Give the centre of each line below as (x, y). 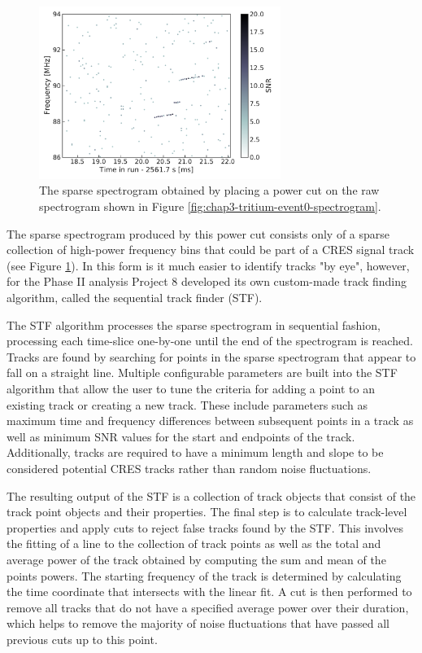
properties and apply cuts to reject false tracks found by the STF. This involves (205, 527)
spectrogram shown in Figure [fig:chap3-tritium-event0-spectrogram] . (210, 206)
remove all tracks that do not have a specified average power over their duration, (208, 607)
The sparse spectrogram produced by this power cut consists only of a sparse (198, 233)
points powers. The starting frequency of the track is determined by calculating (204, 575)
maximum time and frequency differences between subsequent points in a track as (210, 421)
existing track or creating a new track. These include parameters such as (187, 404)
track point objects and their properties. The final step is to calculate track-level (207, 512)
